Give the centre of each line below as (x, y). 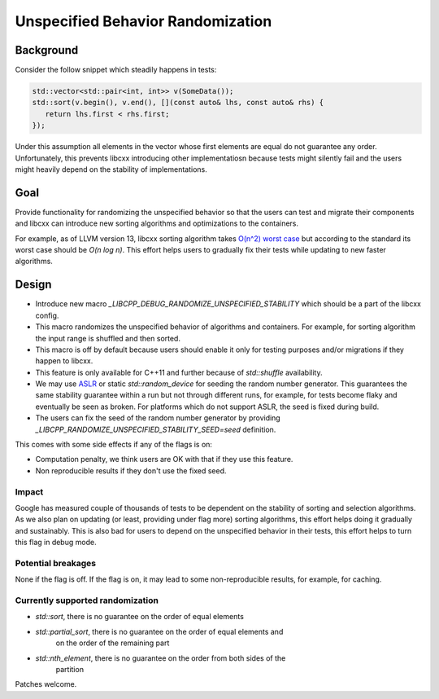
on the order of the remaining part (113, 643)
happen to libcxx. (64, 361)
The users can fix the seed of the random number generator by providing (158, 418)
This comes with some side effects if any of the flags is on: (114, 445)
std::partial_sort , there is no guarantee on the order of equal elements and (159, 631)
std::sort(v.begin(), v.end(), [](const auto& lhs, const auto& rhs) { (178, 103)
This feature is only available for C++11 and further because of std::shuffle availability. (179, 372)
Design (33, 285)
